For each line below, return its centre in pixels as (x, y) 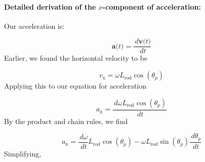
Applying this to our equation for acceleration (75, 86)
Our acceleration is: (34, 26)
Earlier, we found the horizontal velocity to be (76, 58)
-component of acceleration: (152, 6)
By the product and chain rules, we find (66, 121)
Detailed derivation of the (50, 6)
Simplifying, (23, 153)
